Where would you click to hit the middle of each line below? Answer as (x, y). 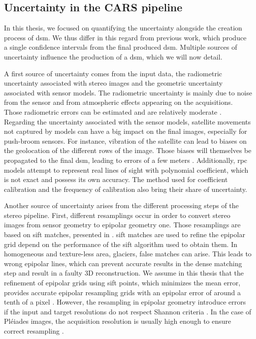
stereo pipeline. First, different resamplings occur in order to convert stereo (117, 215)
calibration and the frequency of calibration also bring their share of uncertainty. (126, 189)
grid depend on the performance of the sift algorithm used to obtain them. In (121, 244)
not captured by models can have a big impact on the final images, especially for (126, 131)
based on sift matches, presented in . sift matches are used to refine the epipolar (125, 234)
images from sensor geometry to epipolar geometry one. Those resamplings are (122, 225)
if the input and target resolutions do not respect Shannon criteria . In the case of (128, 311)
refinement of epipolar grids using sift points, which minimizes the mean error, (122, 283)
